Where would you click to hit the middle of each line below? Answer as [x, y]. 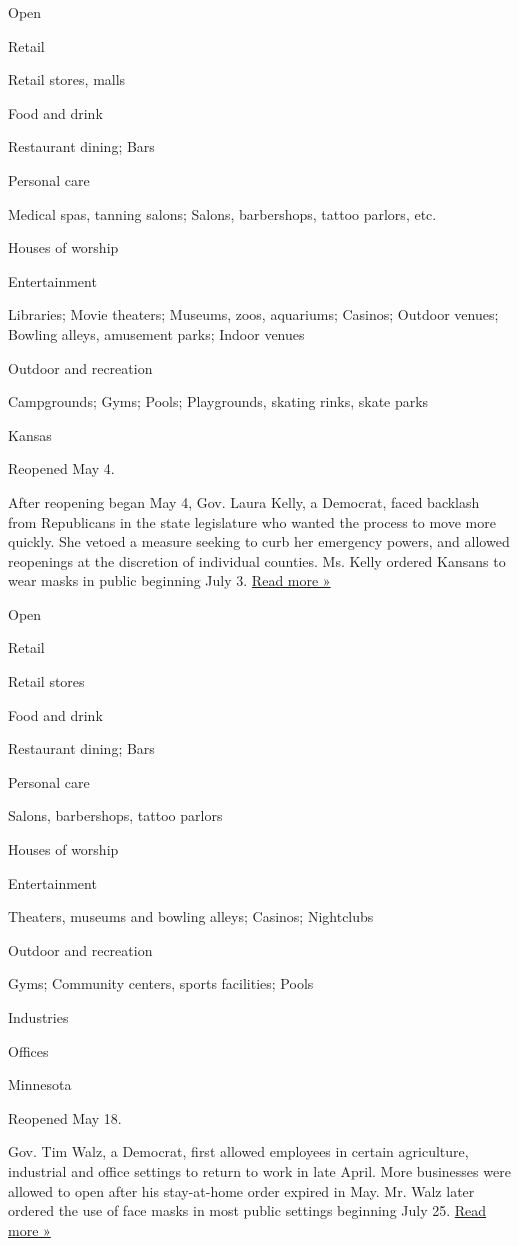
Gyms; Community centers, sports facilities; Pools [161, 983]
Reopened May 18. [65, 1117]
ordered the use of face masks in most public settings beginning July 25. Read [247, 1210]
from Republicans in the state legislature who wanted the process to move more [252, 521]
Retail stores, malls [67, 79]
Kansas [30, 434]
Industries [38, 1017]
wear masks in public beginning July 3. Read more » [169, 580]
